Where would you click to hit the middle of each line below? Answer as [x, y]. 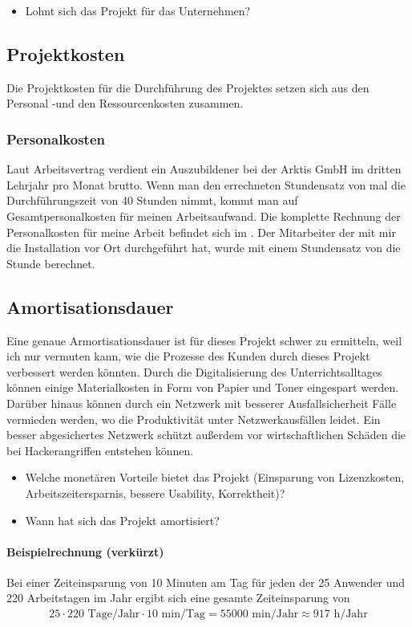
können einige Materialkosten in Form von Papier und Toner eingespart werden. [203, 387]
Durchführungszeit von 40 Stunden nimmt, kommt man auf [152, 200]
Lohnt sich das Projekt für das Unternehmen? [138, 10]
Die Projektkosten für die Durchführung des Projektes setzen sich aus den [188, 87]
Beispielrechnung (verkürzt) [85, 551]
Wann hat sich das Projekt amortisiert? [122, 520]
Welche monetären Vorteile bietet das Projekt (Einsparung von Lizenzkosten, [215, 477]
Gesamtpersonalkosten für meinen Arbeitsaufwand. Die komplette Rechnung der [204, 216]
